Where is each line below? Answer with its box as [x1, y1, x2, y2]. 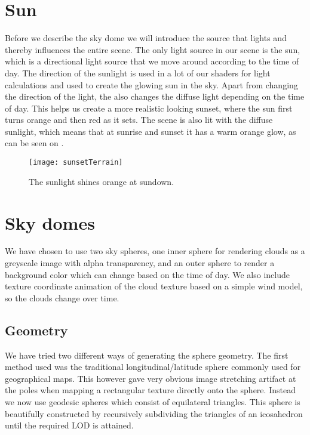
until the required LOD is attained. [5, 419, 134, 431]
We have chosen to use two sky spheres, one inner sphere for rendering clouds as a [5, 245, 305, 257]
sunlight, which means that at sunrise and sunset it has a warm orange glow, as [5, 125, 296, 137]
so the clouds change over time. [5, 291, 119, 304]
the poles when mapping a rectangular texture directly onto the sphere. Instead [5, 384, 296, 396]
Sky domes [5, 210, 95, 235]
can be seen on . [5, 137, 64, 149]
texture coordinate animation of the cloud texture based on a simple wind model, [5, 280, 303, 292]
